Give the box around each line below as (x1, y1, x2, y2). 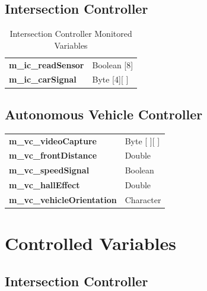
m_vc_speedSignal (9, 164, 90, 176)
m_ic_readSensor (9, 58, 84, 71)
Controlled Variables (5, 231, 176, 255)
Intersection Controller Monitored (9, 27, 132, 40)
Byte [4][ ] (92, 73, 129, 86)
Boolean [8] (92, 58, 133, 71)
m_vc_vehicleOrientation (9, 193, 117, 205)
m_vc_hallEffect (9, 179, 80, 191)
